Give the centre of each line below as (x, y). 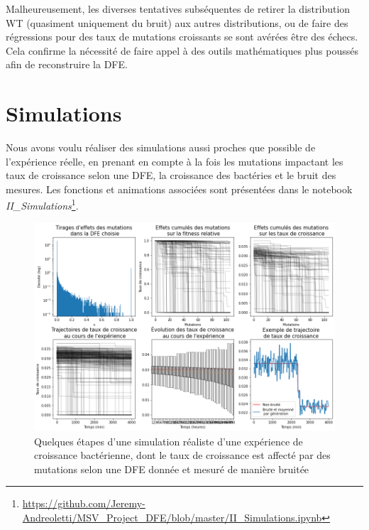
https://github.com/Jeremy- (84, 503)
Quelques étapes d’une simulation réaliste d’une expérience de (169, 441)
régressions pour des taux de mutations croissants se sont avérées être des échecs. (182, 37)
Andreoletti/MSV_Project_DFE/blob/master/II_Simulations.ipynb (172, 517)
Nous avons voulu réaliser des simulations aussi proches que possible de (161, 147)
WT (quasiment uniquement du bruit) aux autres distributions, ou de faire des (177, 22)
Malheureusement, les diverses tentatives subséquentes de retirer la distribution (178, 9)
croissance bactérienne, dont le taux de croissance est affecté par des (182, 455)
